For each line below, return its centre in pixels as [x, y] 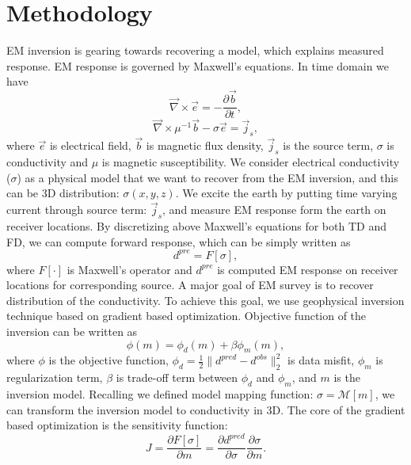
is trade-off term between [177, 377]
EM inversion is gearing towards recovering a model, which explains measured [195, 50]
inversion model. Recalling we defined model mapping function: [160, 394]
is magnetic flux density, [205, 145]
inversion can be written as [72, 332]
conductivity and [48, 162]
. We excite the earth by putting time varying [286, 193]
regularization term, [55, 377]
